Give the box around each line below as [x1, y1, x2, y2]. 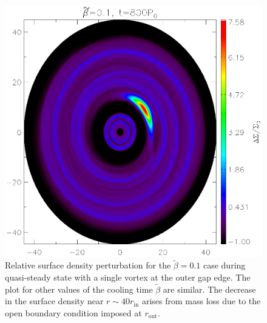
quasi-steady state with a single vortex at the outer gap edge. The [5, 271, 251, 284]
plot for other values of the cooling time [5, 282, 153, 295]
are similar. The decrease [163, 282, 256, 295]
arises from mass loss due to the [141, 295, 261, 307]
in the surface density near [5, 295, 104, 307]
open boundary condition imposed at [5, 307, 142, 319]
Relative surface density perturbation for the [5, 259, 171, 271]
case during [203, 259, 246, 271]
